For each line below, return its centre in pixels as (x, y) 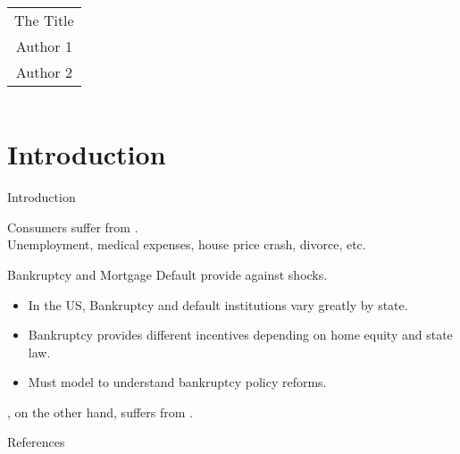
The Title (44, 21)
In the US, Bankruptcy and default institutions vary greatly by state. (218, 304)
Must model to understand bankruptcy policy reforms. (177, 382)
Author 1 (44, 46)
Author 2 (44, 72)
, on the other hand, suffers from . (100, 412)
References (36, 442)
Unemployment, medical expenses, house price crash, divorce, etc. (187, 244)
